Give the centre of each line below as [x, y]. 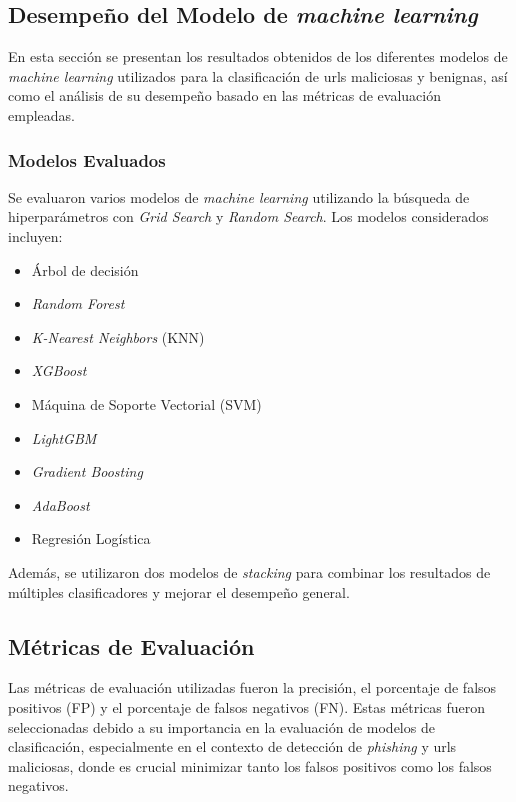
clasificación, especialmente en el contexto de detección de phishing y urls [232, 746]
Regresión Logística [91, 538]
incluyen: [35, 235]
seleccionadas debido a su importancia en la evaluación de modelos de [221, 726]
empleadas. [41, 114]
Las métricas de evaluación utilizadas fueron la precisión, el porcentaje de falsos [252, 687]
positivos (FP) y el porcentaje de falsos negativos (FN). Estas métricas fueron [247, 706]
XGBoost [59, 370]
